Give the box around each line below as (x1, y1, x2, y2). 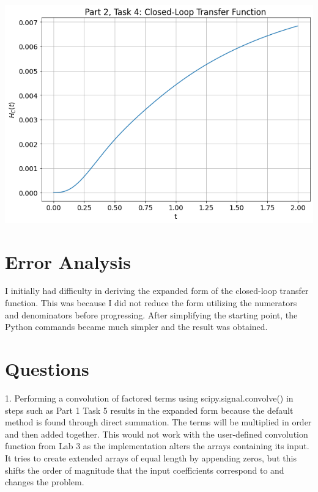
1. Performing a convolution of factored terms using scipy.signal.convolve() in (5, 391, 294, 404)
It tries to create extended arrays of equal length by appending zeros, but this (5, 451, 297, 464)
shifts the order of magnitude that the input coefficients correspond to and (5, 463, 284, 476)
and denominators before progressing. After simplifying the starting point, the (5, 308, 298, 321)
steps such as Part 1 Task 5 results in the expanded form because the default (5, 403, 294, 416)
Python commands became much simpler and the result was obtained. (5, 320, 268, 333)
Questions (5, 356, 89, 381)
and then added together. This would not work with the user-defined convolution (5, 427, 308, 440)
